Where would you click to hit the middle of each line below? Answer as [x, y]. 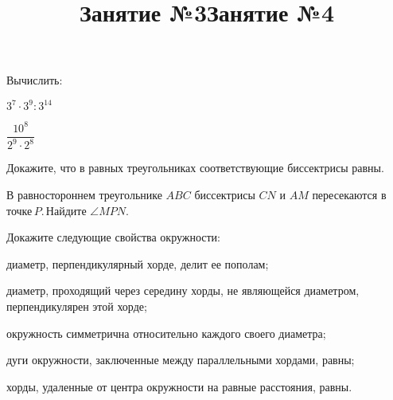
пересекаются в [349, 194]
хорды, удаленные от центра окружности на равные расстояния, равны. [179, 386]
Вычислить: [35, 80]
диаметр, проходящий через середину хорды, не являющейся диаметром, [183, 290]
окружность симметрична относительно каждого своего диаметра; [166, 333]
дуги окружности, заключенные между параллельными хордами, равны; [181, 360]
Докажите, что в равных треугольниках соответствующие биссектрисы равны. [195, 168]
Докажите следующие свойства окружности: [113, 237]
